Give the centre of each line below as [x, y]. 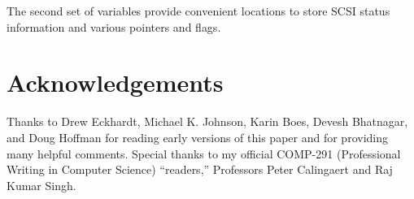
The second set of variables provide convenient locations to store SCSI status [198, 11]
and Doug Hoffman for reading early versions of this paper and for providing [197, 137]
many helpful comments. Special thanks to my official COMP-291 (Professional [204, 153]
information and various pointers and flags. [114, 26]
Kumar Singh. [41, 185]
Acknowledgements [115, 82]
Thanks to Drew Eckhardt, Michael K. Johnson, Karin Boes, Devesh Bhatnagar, [207, 121]
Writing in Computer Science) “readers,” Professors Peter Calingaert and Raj [200, 169]
